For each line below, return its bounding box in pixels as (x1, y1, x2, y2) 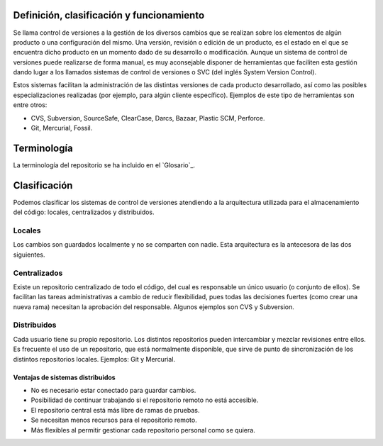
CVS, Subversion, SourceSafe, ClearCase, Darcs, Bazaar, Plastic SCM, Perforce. (30, 113, 265, 122)
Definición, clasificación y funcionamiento (13, 9, 205, 21)
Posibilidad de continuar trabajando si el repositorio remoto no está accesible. (30, 396, 259, 404)
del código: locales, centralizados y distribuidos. (13, 208, 155, 216)
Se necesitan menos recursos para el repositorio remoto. (30, 416, 198, 425)
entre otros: (13, 101, 48, 109)
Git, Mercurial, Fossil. (30, 124, 93, 133)
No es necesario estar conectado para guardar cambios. (30, 386, 196, 394)
